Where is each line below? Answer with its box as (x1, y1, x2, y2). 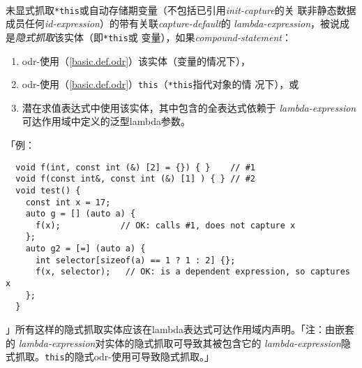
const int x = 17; (25, 197, 111, 207)
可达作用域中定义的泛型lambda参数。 (22, 114, 190, 128)
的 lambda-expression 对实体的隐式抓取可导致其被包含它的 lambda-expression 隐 (6, 335, 351, 350)
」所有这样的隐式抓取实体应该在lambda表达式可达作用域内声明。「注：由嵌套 (6, 322, 355, 337)
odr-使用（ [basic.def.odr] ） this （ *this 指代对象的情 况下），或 (22, 77, 299, 91)
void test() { (15, 185, 81, 196)
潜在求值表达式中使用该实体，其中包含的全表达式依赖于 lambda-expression (22, 100, 356, 115)
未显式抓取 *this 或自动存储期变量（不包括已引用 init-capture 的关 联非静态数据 (6, 2, 356, 17)
